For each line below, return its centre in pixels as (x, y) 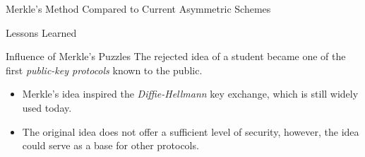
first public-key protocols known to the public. (104, 70)
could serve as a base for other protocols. (110, 145)
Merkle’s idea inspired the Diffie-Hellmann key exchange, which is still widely (190, 94)
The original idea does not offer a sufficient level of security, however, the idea (191, 131)
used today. (47, 107)
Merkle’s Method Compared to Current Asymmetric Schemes (138, 8)
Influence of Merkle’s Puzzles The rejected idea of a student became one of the (176, 56)
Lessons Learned (41, 32)
